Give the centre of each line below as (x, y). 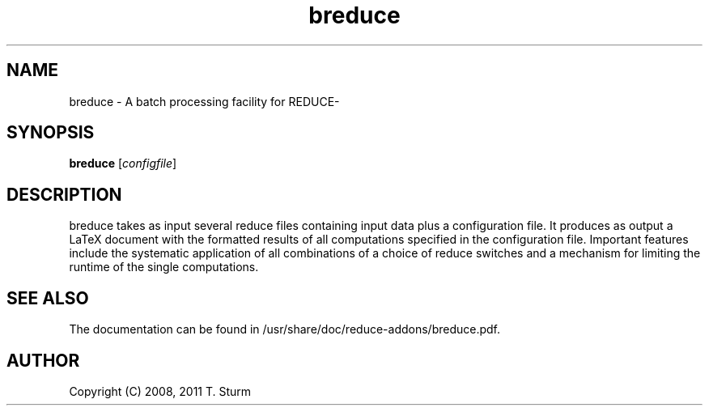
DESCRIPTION (64, 194)
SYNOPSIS (51, 133)
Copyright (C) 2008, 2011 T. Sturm (160, 391)
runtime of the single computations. (164, 267)
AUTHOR (43, 360)
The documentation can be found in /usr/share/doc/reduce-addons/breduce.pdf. (285, 329)
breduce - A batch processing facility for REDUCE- (204, 101)
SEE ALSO (48, 298)
